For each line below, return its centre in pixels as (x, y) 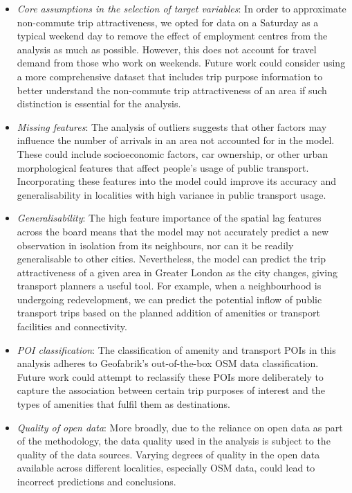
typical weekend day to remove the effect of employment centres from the (172, 36)
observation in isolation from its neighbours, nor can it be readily (155, 245)
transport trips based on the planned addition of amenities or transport (168, 313)
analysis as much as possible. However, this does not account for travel (167, 49)
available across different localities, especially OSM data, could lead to (166, 468)
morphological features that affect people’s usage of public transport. (163, 167)
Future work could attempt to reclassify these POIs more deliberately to (170, 376)
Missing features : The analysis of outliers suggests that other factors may (172, 126)
